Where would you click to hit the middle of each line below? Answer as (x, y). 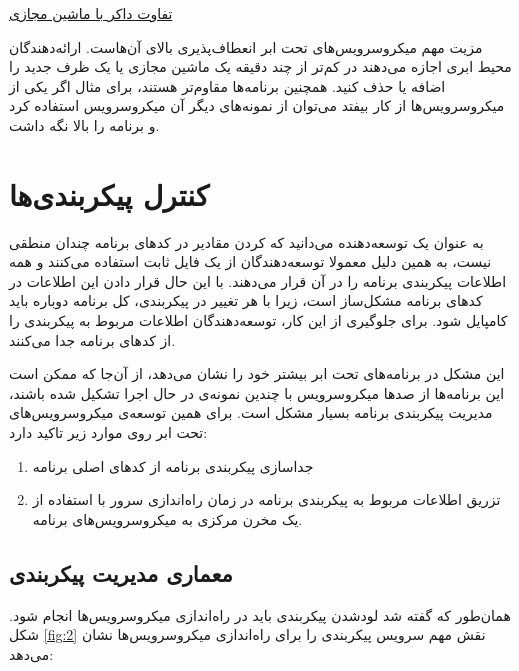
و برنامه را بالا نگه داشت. (84, 124)
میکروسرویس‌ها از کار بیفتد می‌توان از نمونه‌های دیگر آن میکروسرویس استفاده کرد (257, 105)
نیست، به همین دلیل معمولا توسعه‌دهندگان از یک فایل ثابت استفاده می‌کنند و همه (250, 261)
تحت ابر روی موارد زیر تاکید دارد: (108, 432)
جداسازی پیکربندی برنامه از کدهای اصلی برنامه (173, 465)
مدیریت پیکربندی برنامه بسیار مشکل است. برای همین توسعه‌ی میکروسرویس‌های (251, 412)
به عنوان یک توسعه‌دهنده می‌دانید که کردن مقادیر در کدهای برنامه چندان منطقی (246, 241)
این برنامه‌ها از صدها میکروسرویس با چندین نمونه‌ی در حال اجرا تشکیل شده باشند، (257, 392)
